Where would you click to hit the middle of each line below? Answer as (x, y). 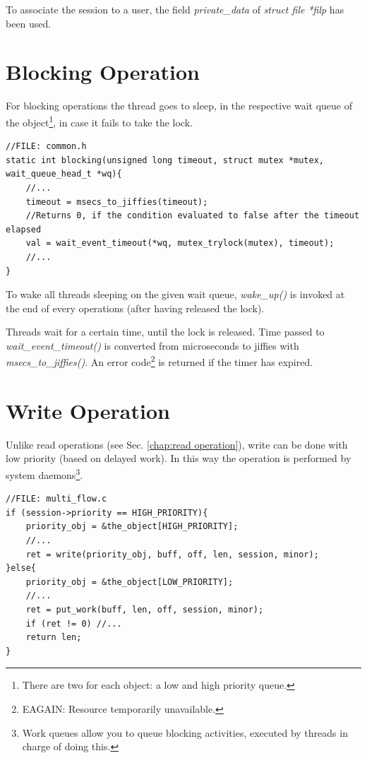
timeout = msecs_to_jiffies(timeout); (117, 202)
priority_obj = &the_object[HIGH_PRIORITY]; (132, 527)
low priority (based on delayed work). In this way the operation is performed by (179, 458)
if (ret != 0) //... (74, 623)
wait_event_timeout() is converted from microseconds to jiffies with (152, 345)
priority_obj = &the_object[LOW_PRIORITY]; (130, 582)
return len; (54, 638)
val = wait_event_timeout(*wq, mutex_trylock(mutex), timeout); (180, 243)
